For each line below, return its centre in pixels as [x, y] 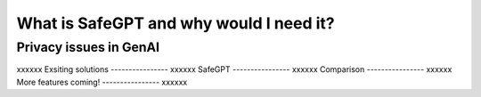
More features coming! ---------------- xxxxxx [102, 82]
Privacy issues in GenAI [88, 47]
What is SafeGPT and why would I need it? [175, 23]
